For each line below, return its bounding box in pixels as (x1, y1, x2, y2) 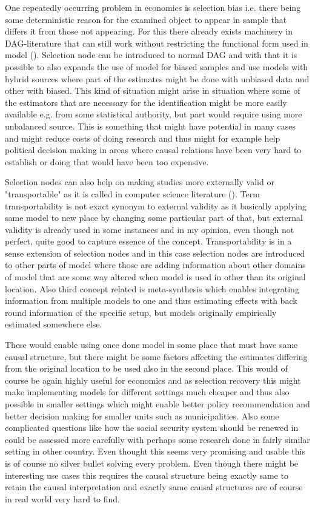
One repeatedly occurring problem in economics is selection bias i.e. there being (5, 1, 301, 13)
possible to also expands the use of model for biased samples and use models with (5, 60, 308, 73)
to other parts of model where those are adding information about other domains (5, 258, 306, 271)
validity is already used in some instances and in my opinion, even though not (5, 223, 294, 235)
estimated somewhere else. (5, 318, 102, 330)
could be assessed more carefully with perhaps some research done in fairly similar (5, 433, 310, 445)
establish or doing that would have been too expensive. (5, 155, 209, 168)
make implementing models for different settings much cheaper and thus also (5, 386, 290, 398)
